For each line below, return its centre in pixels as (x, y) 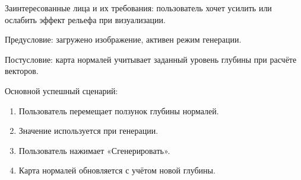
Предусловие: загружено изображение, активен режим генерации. (123, 39)
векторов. (22, 71)
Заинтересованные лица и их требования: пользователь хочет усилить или (138, 8)
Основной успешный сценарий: (61, 90)
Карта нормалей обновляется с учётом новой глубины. (117, 170)
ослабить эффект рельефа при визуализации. (85, 19)
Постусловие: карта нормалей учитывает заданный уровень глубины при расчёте (151, 59)
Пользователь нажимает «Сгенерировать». (94, 150)
